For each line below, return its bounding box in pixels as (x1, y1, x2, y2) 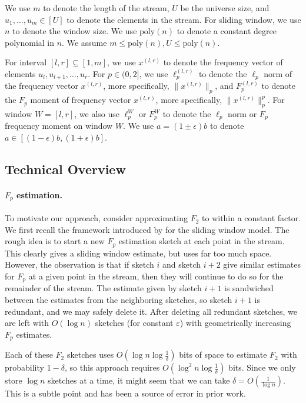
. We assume (62, 36, 107, 48)
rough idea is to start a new (5, 235, 105, 247)
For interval (5, 56, 47, 68)
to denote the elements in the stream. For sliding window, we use (66, 13, 301, 25)
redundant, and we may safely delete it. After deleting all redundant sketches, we (5, 305, 297, 317)
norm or (228, 108, 257, 120)
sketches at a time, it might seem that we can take (48, 374, 230, 387)
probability (5, 361, 44, 374)
